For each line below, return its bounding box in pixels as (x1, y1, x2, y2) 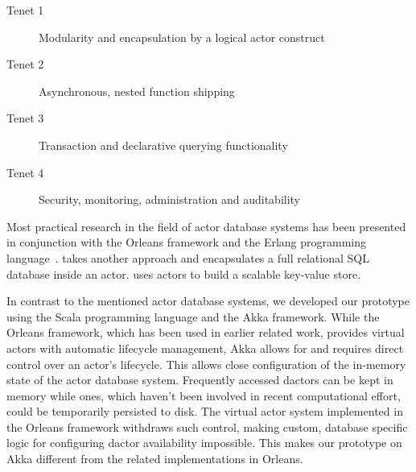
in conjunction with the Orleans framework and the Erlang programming (6, 234, 367, 250)
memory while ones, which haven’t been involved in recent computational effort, (6, 387, 401, 404)
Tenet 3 (6, 110, 44, 126)
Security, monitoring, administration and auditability (39, 191, 301, 208)
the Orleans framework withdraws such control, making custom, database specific (6, 418, 408, 435)
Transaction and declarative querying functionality (39, 136, 288, 153)
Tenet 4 (6, 164, 44, 180)
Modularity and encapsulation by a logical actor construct (39, 28, 325, 45)
